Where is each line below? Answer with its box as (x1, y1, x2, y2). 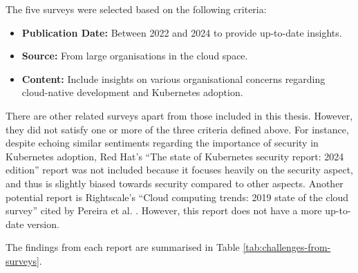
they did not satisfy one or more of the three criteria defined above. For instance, (6, 122, 349, 136)
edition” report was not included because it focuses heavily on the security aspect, (6, 162, 354, 177)
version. (27, 216, 59, 231)
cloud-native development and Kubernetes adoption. (21, 85, 243, 100)
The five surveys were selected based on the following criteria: (6, 2, 267, 16)
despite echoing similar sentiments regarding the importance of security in (6, 135, 319, 150)
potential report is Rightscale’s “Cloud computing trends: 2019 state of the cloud (6, 189, 349, 204)
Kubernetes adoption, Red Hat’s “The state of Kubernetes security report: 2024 (6, 149, 344, 163)
